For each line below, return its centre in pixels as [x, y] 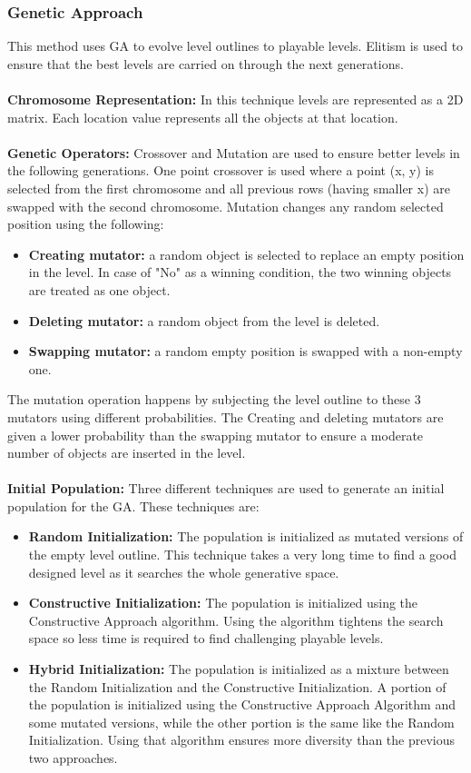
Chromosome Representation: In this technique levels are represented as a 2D [235, 99]
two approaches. [73, 758]
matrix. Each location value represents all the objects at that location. [203, 117]
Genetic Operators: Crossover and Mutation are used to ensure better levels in [234, 152]
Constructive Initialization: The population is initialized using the [223, 603]
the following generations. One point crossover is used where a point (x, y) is [221, 170]
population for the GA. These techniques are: [133, 505]
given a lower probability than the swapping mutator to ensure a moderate [216, 435]
